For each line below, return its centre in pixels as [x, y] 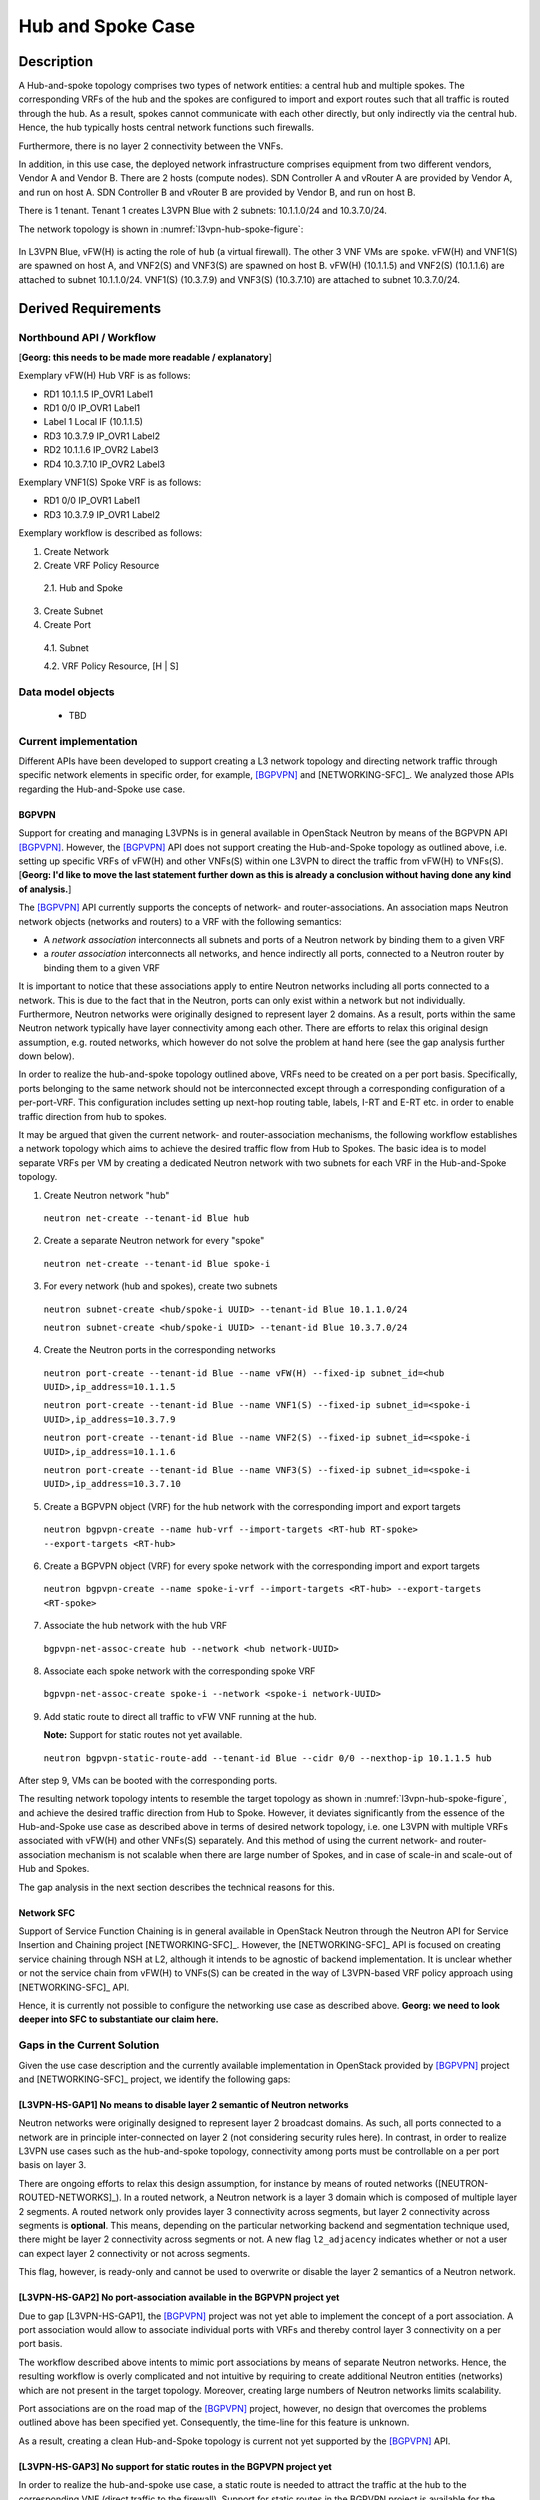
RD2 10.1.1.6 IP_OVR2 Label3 [101, 450]
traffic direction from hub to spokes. [92, 1116]
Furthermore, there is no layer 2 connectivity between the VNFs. [151, 146]
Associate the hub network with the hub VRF [135, 1626]
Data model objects [66, 692]
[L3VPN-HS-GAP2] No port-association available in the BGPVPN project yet [179, 2297]
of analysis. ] [45, 889]
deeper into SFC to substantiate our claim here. [118, 2019]
